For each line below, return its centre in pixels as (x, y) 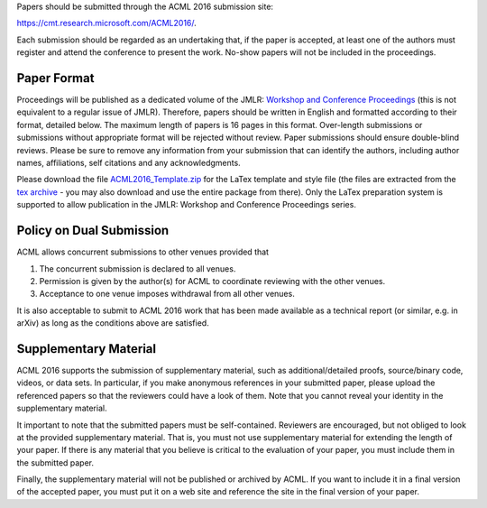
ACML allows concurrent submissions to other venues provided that (143, 252)
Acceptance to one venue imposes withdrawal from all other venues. (167, 294)
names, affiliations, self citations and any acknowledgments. (129, 163)
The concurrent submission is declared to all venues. (138, 268)
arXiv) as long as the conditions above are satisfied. (113, 323)
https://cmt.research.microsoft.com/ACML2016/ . (107, 23)
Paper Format (55, 78)
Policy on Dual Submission (93, 231)
